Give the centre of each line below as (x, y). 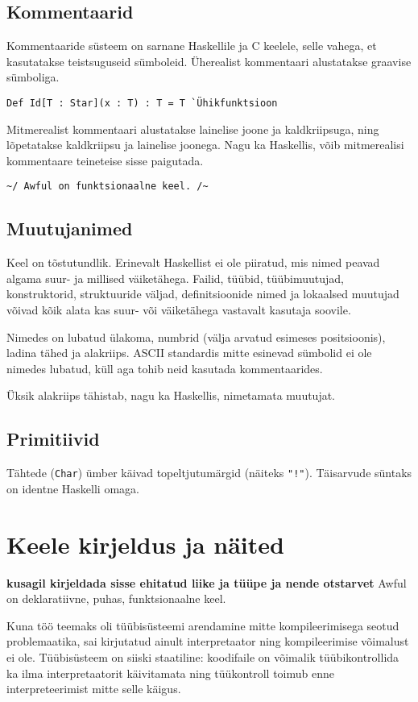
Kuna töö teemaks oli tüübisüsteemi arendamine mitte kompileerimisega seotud (203, 625)
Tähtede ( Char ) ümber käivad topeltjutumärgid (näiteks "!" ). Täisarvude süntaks (209, 473)
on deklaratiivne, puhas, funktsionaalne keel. (116, 598)
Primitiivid (53, 439)
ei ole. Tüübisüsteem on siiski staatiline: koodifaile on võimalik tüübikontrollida (203, 656)
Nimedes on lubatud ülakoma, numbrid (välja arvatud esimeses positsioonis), (196, 336)
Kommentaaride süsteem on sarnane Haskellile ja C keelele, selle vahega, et (192, 46)
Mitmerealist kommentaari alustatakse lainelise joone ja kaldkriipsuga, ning (193, 129)
